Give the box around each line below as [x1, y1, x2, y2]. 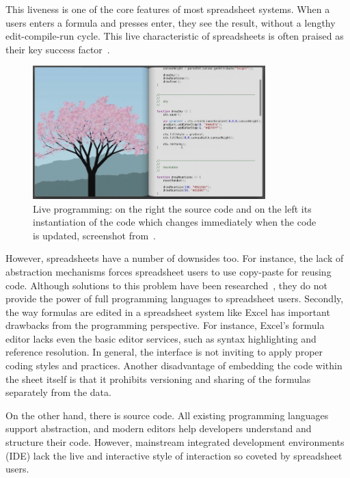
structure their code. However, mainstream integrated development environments [5, 435, 345, 449]
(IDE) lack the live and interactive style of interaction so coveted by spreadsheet [5, 448, 342, 462]
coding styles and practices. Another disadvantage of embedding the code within [5, 358, 342, 373]
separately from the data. [5, 385, 111, 399]
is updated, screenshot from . [33, 228, 156, 242]
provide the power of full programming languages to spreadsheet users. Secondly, [5, 291, 344, 306]
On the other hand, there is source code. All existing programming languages [5, 408, 329, 422]
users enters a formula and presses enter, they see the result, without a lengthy [5, 15, 336, 29]
